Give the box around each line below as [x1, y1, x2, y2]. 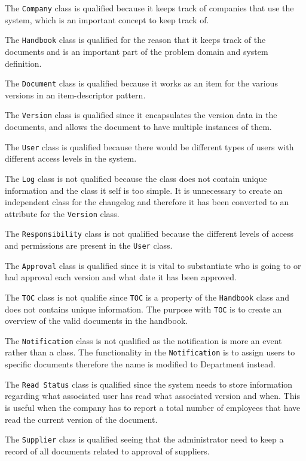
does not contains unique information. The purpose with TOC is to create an [5, 302, 282, 315]
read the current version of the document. [5, 413, 158, 425]
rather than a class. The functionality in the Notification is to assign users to [5, 346, 295, 358]
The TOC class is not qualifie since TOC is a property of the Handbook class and [5, 290, 290, 303]
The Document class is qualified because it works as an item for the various [5, 77, 278, 89]
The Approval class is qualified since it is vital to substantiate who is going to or [5, 259, 301, 271]
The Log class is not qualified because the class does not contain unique [5, 172, 267, 184]
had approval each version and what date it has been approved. [5, 271, 237, 283]
